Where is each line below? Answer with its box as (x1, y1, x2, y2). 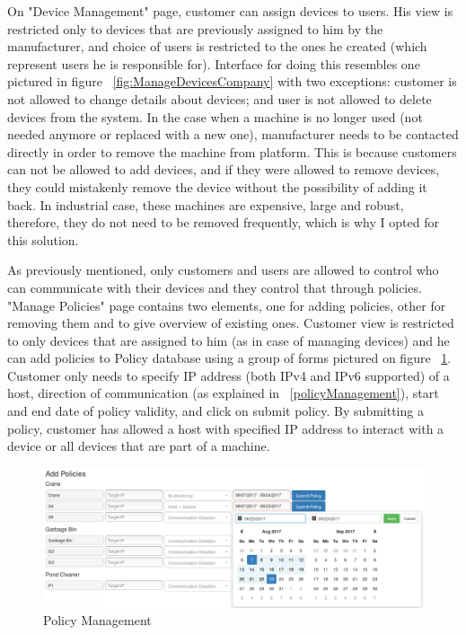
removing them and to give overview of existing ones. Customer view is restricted (7, 313, 454, 332)
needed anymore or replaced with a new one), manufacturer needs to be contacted (7, 125, 459, 144)
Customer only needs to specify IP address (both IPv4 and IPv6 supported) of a (7, 366, 450, 384)
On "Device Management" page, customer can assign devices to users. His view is (7, 2, 453, 20)
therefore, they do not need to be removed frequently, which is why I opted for (7, 213, 439, 232)
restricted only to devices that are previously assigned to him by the (7, 19, 383, 38)
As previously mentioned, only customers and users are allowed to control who (7, 260, 439, 279)
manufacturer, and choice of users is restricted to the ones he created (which (7, 37, 427, 56)
